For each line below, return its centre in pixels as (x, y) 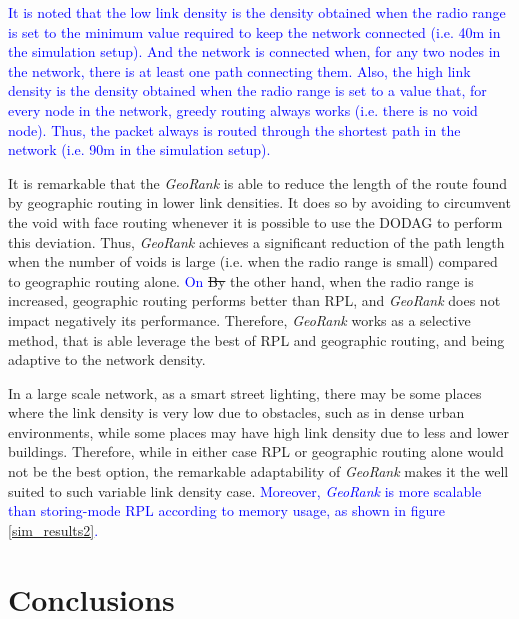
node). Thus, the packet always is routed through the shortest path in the (234, 129)
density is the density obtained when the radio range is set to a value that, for (247, 90)
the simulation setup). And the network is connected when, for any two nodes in (254, 51)
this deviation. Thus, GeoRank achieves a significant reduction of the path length (256, 241)
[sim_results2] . (53, 529)
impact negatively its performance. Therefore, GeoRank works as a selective (239, 319)
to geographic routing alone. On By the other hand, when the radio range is (241, 280)
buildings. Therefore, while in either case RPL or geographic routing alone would (256, 451)
